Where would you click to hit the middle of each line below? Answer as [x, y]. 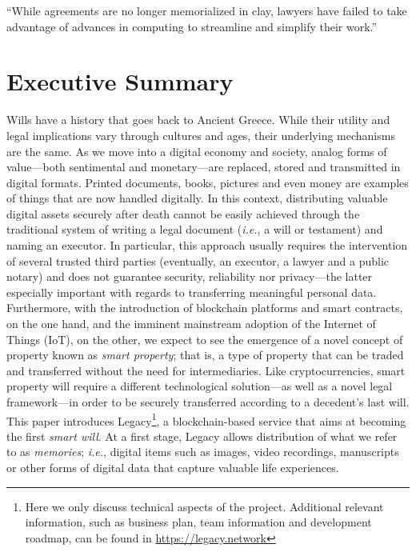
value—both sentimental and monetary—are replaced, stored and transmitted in [204, 167]
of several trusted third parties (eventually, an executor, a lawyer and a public [198, 260]
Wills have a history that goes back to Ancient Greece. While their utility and [198, 120]
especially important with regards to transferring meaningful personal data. [192, 292]
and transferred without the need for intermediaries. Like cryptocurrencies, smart [206, 370]
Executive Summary [120, 81]
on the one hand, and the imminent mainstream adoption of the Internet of [191, 324]
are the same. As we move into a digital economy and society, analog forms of [197, 151]
